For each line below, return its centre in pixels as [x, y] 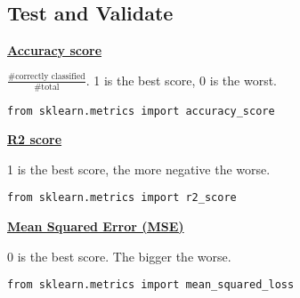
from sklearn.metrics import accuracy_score [141, 111]
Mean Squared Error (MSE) [96, 226]
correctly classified [50, 77]
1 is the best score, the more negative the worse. [139, 169]
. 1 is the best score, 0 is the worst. [182, 80]
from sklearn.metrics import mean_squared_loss [151, 285]
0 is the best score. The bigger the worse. [119, 256]
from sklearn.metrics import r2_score [122, 198]
